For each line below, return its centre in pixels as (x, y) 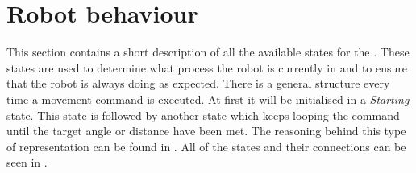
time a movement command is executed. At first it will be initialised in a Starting (208, 99)
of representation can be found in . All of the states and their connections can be (206, 146)
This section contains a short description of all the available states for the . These (208, 52)
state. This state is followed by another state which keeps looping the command (203, 115)
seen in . (27, 162)
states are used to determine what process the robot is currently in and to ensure (207, 67)
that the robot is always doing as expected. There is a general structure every (198, 83)
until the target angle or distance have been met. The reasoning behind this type (206, 131)
